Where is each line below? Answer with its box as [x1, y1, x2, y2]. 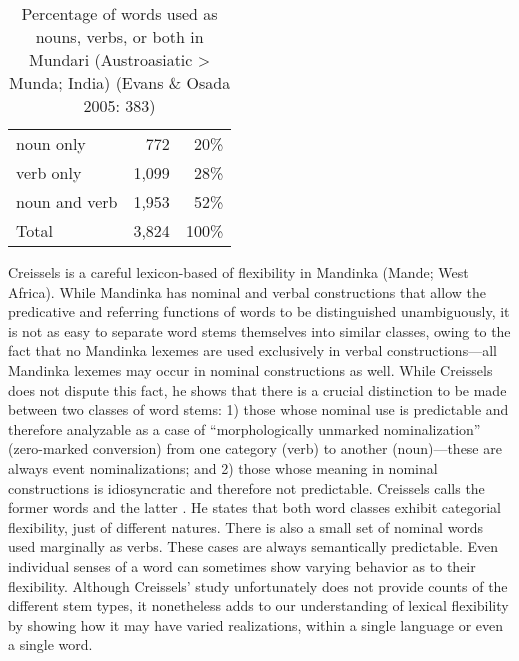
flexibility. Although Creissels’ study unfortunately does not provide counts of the [8, 575, 508, 596]
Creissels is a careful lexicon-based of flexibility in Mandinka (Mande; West [8, 262, 469, 282]
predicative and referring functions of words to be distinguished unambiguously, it [8, 301, 510, 322]
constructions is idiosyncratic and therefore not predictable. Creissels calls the [8, 477, 485, 498]
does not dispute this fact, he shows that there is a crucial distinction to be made [8, 379, 507, 400]
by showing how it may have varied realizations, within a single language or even [8, 614, 503, 635]
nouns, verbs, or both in [35, 25, 204, 48]
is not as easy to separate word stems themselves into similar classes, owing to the [8, 320, 511, 341]
